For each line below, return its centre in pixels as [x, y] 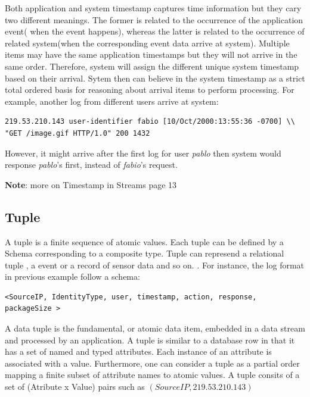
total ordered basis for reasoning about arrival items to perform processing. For [150, 90]
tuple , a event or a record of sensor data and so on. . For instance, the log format [155, 265]
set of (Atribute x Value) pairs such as [75, 387]
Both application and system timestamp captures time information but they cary [153, 8]
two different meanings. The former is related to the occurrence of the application [154, 19]
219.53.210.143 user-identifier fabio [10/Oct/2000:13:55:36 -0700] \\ [150, 122]
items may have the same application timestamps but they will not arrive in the [151, 54]
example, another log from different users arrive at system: [112, 101]
